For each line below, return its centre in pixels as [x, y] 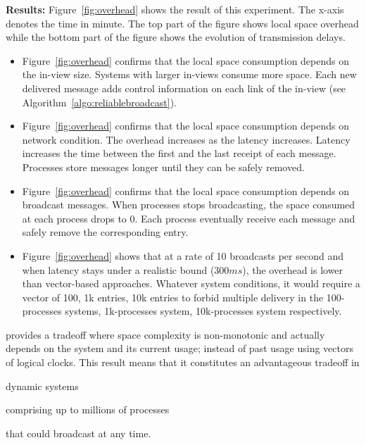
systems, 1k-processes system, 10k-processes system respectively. [203, 311]
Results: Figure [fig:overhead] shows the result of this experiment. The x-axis [175, 9]
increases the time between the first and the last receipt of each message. [179, 153]
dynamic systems [42, 386]
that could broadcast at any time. [78, 433]
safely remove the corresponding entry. [105, 232]
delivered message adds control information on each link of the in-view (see [184, 88]
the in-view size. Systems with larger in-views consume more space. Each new [189, 74]
